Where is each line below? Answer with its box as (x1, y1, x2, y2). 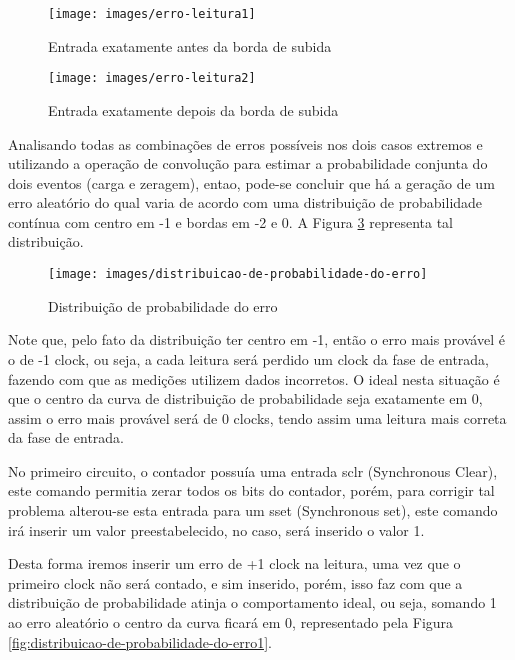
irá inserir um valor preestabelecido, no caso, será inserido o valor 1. (8, 519, 425, 540)
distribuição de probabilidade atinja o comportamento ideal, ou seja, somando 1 (8, 592, 497, 613)
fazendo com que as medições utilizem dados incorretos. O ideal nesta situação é (8, 368, 500, 389)
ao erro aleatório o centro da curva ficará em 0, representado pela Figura (8, 612, 454, 633)
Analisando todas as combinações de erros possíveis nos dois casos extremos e (8, 133, 483, 154)
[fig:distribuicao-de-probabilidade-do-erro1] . (8, 631, 272, 652)
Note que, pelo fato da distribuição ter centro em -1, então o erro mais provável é (8, 329, 505, 350)
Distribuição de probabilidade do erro (48, 295, 278, 316)
